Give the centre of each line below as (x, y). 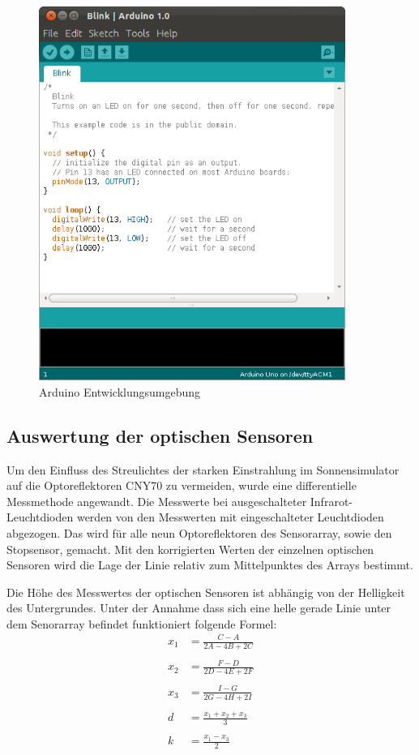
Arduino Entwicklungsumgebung (120, 391)
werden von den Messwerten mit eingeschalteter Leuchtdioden (230, 517)
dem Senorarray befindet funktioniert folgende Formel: (142, 623)
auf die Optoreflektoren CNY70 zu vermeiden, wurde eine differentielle (182, 485)
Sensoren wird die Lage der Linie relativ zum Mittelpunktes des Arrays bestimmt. (210, 565)
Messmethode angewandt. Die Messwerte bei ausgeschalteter (157, 501)
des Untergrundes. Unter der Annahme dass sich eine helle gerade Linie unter (199, 608)
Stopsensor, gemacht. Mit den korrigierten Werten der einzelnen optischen (190, 549)
